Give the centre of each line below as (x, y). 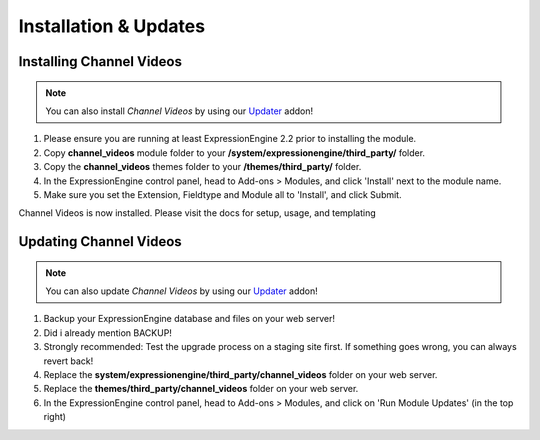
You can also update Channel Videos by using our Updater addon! (182, 291)
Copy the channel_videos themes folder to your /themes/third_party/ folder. (202, 167)
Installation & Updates (111, 26)
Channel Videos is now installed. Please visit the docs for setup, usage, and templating (197, 213)
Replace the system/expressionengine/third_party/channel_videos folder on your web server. (240, 375)
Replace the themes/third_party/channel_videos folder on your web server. (201, 389)
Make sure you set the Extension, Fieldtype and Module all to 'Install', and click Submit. (222, 194)
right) (55, 417)
